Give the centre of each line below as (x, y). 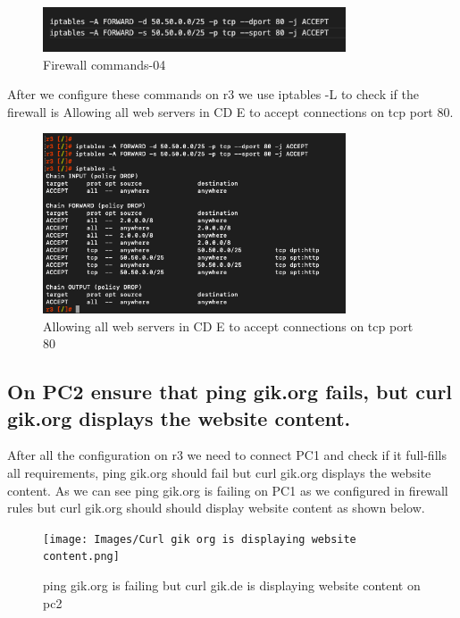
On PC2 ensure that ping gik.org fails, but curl (230, 392)
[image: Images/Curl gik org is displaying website (200, 539)
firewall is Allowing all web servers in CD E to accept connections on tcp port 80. (230, 111)
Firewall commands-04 (105, 64)
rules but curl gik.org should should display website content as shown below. (216, 508)
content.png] (81, 557)
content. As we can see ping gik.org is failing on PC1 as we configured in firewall (228, 490)
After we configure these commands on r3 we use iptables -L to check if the (213, 94)
